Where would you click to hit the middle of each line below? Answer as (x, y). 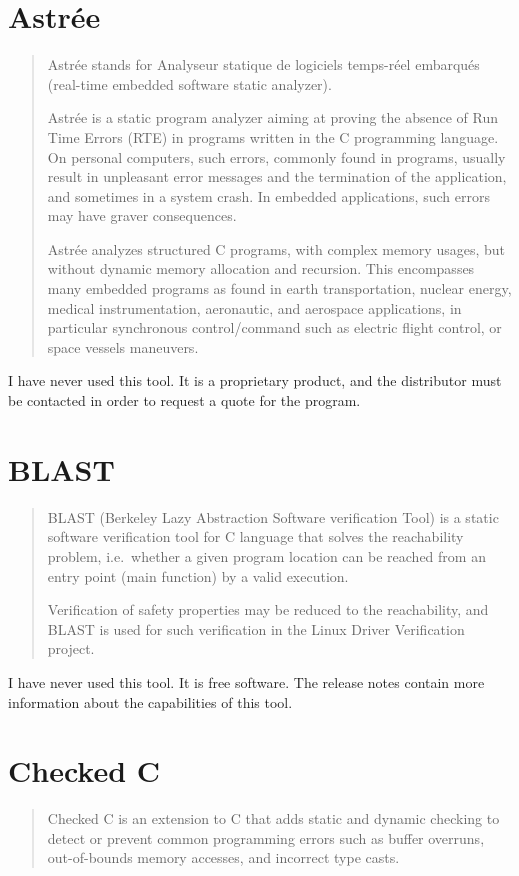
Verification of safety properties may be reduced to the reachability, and (268, 609)
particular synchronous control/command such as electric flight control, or (274, 327)
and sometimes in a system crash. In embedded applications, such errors (268, 195)
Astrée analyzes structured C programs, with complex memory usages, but (276, 248)
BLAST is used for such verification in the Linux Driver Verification (256, 628)
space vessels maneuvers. (123, 346)
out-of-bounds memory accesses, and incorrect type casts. (223, 857)
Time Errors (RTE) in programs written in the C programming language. (273, 136)
